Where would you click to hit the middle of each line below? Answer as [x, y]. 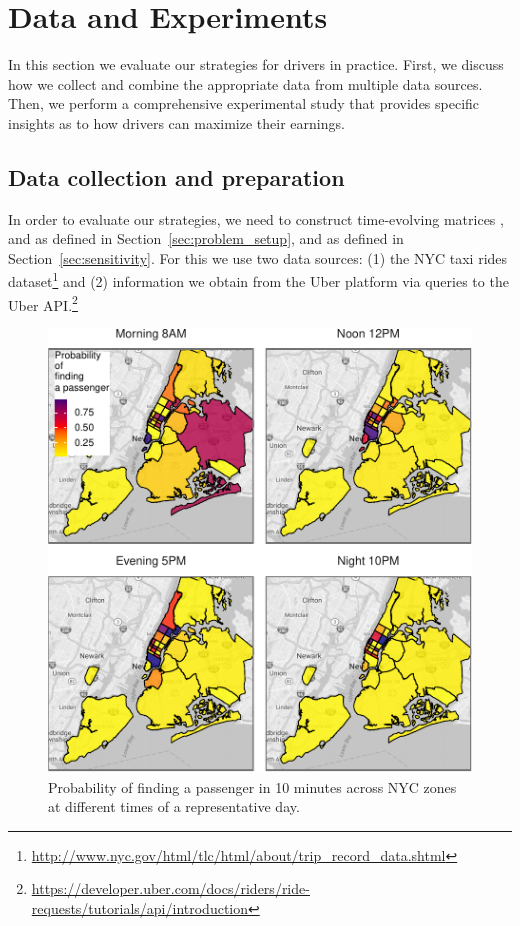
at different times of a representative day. [174, 806]
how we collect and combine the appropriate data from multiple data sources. [245, 83]
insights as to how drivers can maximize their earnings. [176, 122]
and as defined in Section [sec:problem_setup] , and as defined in [206, 238]
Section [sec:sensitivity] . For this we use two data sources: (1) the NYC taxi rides [258, 257]
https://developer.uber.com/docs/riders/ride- [170, 888]
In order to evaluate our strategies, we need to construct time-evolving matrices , [256, 218]
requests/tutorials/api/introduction [140, 907]
